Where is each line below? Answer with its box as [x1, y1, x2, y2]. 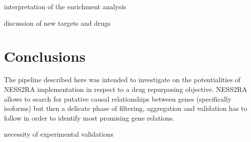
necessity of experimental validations [4, 129, 114, 139]
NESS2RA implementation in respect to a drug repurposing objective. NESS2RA [4, 84, 247, 94]
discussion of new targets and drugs [4, 18, 111, 28]
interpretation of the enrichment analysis [4, 1, 126, 11]
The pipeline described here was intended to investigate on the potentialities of [4, 74, 241, 85]
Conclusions [4, 46, 86, 66]
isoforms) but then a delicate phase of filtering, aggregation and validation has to [4, 103, 248, 113]
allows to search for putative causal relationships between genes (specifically [4, 93, 231, 104]
